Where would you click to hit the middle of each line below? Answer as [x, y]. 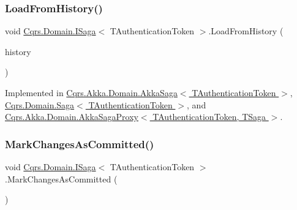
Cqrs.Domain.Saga [40, 104]
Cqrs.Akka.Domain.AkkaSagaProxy [72, 117]
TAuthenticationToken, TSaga [209, 117]
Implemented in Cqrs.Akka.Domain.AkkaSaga [91, 92]
